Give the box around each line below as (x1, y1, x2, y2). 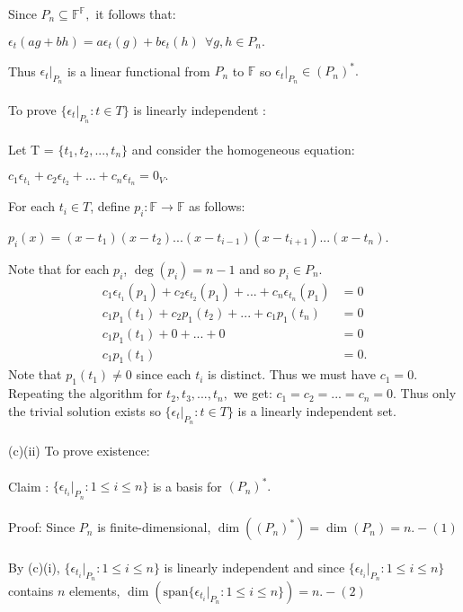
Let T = (8, 139, 54, 158)
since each (136, 365, 191, 384)
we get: (233, 384, 272, 403)
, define (90, 197, 130, 216)
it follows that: (95, 4, 176, 22)
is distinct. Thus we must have (208, 365, 377, 384)
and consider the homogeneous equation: (131, 139, 355, 158)
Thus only (400, 384, 457, 403)
